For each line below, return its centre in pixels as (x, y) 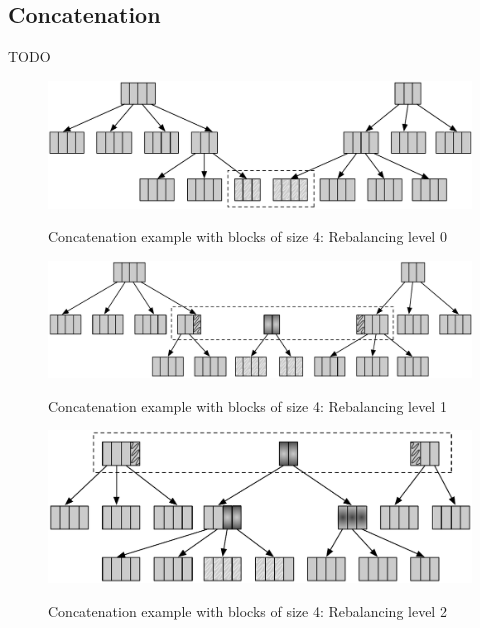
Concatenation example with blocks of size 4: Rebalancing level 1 (247, 405)
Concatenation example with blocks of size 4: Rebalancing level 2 (247, 610)
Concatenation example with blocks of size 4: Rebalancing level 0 (247, 236)
